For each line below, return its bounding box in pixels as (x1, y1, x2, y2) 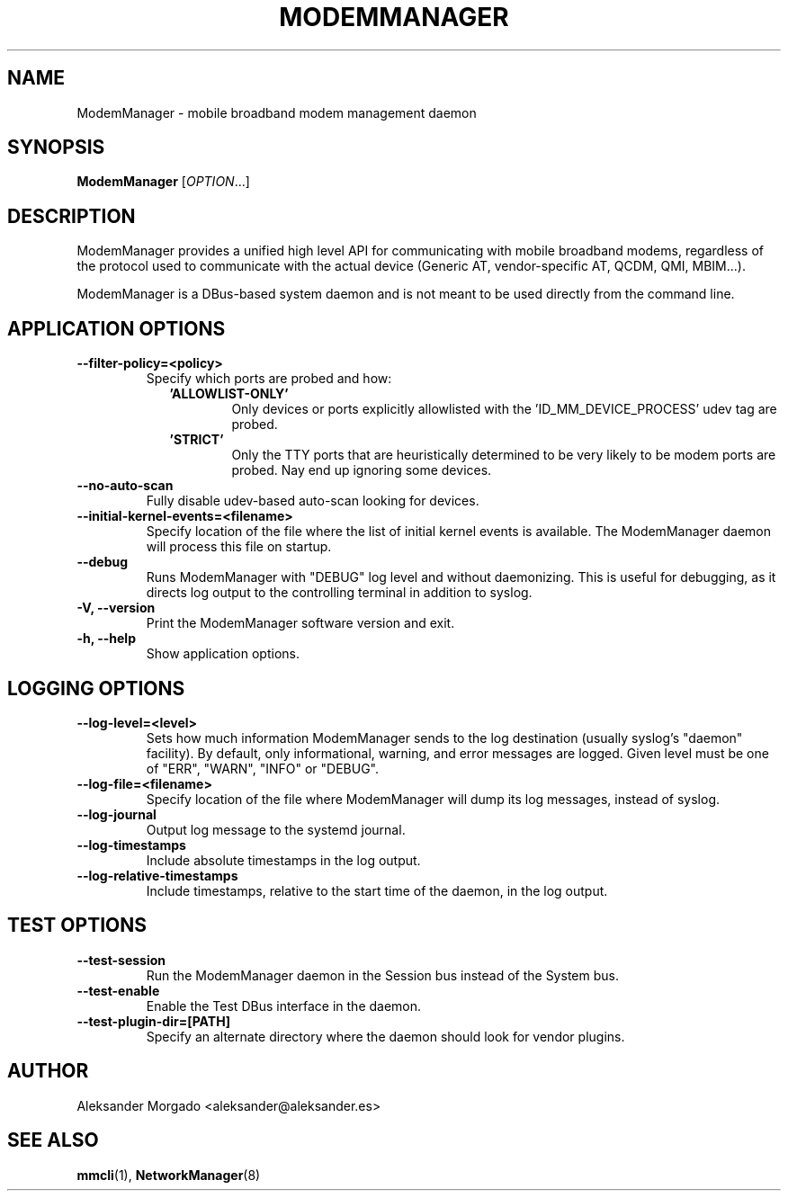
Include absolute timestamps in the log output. (146, 852, 421, 868)
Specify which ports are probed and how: (146, 371, 392, 387)
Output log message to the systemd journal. (146, 821, 406, 837)
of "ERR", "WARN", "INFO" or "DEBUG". (146, 760, 380, 776)
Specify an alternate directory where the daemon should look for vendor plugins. (146, 1028, 625, 1044)
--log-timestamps (76, 836, 186, 853)
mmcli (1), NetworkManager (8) (76, 1167, 261, 1183)
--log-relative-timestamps (76, 867, 238, 883)
